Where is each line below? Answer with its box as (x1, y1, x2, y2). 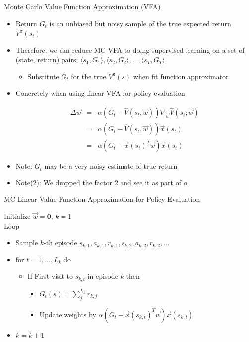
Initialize (4, 211, 31, 221)
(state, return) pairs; (15, 54, 78, 65)
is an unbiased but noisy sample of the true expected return (49, 18, 231, 28)
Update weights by (39, 309, 96, 319)
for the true (71, 71, 106, 81)
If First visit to (27, 271, 73, 281)
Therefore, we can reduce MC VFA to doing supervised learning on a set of (15, 44, 245, 55)
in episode (87, 271, 118, 281)
